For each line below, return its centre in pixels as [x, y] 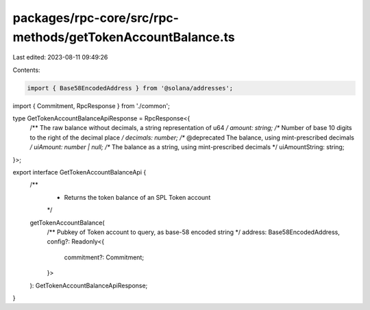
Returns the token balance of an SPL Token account [137, 197]
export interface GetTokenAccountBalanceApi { [79, 172]
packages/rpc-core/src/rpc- [96, 18]
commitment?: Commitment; [104, 257]
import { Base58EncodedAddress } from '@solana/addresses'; [130, 88]
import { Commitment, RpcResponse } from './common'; [91, 105]
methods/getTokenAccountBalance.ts [124, 37]
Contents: [26, 70]
